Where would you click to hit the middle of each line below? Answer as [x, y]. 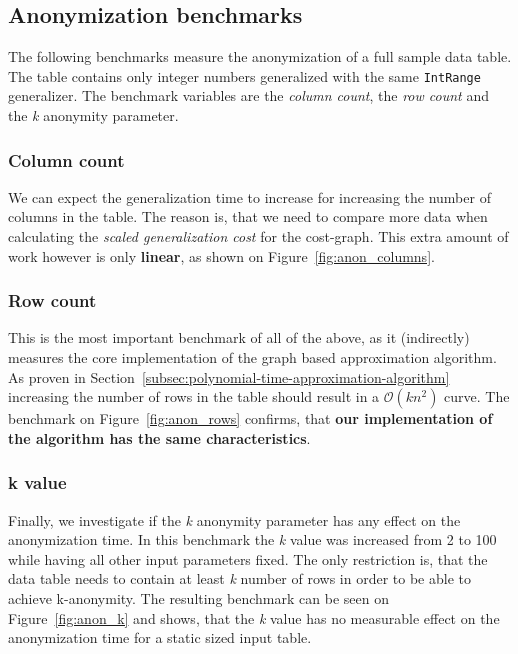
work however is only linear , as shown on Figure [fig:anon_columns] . [221, 255]
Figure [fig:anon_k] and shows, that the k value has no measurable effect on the [254, 617]
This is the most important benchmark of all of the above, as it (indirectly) [239, 337]
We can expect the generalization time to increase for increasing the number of [249, 196]
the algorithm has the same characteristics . [159, 437]
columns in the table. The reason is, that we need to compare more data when [248, 216]
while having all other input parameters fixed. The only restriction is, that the [248, 558]
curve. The [477, 396]
